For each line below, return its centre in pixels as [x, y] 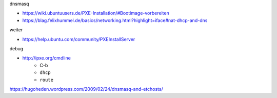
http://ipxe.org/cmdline [47, 58]
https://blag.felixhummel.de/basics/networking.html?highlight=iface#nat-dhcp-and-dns [115, 20]
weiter [16, 30]
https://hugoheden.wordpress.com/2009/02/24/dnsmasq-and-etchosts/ [86, 89]
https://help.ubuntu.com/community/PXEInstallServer [79, 39]
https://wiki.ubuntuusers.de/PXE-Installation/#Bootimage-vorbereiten [96, 13]
